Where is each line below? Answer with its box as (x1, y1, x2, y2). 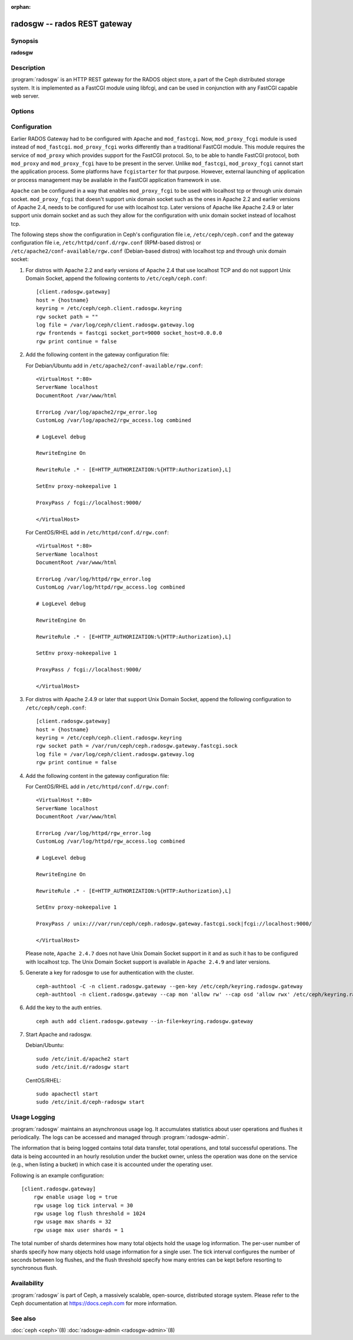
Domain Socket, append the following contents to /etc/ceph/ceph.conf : (25, 275, 207, 282)
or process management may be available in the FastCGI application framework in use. (11, 176, 221, 183)
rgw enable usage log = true (33, 1194, 118, 1200)
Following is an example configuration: (11, 1171, 105, 1179)
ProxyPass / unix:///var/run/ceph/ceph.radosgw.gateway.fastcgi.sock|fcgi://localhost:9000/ (36, 920, 312, 928)
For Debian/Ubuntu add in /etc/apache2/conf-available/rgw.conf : (25, 362, 203, 369)
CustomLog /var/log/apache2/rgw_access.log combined (36, 417, 191, 424)
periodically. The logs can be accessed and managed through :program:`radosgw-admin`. (11, 1133, 229, 1140)
